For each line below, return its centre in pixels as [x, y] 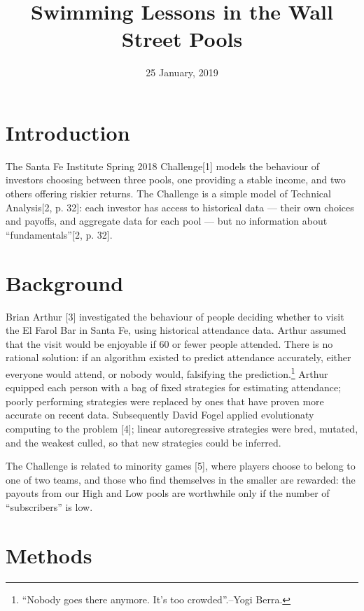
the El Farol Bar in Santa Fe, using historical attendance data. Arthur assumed [176, 330]
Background [65, 282]
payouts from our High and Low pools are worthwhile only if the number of [168, 493]
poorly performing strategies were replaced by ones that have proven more [165, 401]
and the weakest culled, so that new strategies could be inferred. [143, 442]
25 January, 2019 [182, 72]
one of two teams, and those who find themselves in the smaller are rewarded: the [181, 479]
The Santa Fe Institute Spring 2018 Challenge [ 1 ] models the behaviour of [163, 166]
